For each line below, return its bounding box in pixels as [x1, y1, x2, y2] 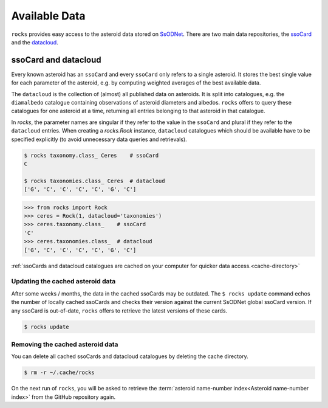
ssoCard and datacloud [11, 55, 101, 65]
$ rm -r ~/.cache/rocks [24, 369, 95, 376]
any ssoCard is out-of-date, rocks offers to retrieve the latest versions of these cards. [11, 307, 228, 314]
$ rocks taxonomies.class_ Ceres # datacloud [24, 177, 165, 184]
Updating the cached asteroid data [11, 277, 116, 286]
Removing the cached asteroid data [11, 340, 118, 348]
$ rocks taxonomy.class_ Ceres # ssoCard [24, 152, 159, 159]
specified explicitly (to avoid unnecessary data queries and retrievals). [11, 136, 188, 143]
